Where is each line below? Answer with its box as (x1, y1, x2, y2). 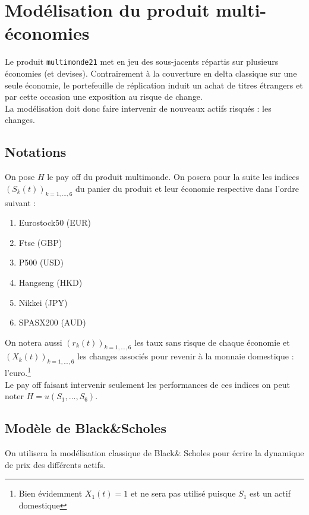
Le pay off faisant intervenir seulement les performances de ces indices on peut (5, 378, 290, 390)
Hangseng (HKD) (18, 276, 83, 288)
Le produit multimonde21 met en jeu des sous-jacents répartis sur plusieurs (5, 55, 279, 68)
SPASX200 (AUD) (18, 316, 86, 328)
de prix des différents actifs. (5, 458, 106, 470)
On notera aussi (5, 336, 62, 348)
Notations (5, 143, 67, 161)
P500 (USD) (18, 256, 64, 268)
